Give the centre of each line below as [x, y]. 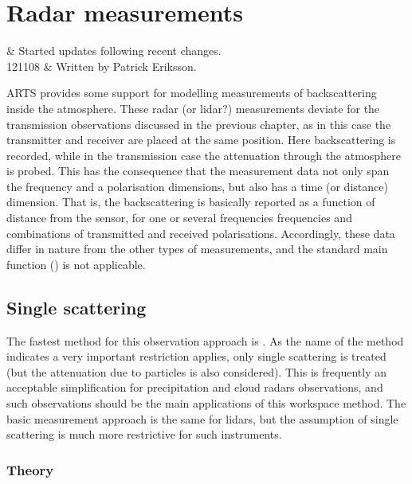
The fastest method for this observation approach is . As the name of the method [205, 340]
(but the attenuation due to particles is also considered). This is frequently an [196, 371]
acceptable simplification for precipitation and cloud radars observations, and [195, 387]
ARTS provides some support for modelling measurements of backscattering [192, 93]
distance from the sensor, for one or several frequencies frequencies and [179, 218]
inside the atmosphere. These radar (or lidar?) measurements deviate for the [193, 108]
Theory [30, 469]
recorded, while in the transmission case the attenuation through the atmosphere [204, 155]
